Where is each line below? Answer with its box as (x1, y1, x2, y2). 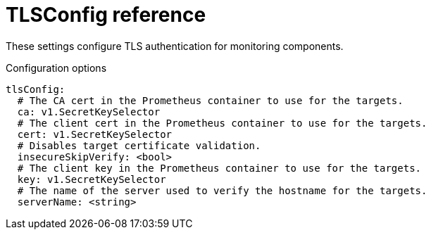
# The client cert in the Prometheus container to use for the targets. (17, 117, 427, 129)
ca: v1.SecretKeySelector (17, 106, 161, 118)
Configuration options (6, 61, 107, 74)
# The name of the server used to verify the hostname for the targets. (17, 184, 427, 196)
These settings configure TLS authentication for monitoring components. (6, 39, 344, 52)
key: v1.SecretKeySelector (17, 173, 166, 185)
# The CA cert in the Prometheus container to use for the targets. (17, 94, 404, 106)
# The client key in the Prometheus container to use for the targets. (17, 162, 422, 174)
